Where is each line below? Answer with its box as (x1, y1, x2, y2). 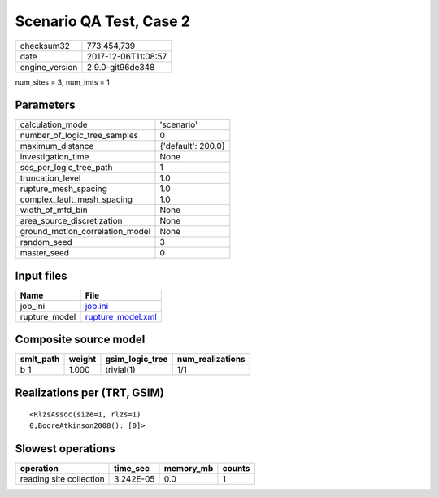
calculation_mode (20, 119, 89, 130)
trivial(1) (105, 364, 136, 376)
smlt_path (20, 354, 60, 365)
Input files (15, 268, 68, 282)
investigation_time (20, 151, 89, 163)
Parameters (15, 98, 76, 112)
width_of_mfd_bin (20, 204, 89, 216)
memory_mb (163, 462, 214, 473)
